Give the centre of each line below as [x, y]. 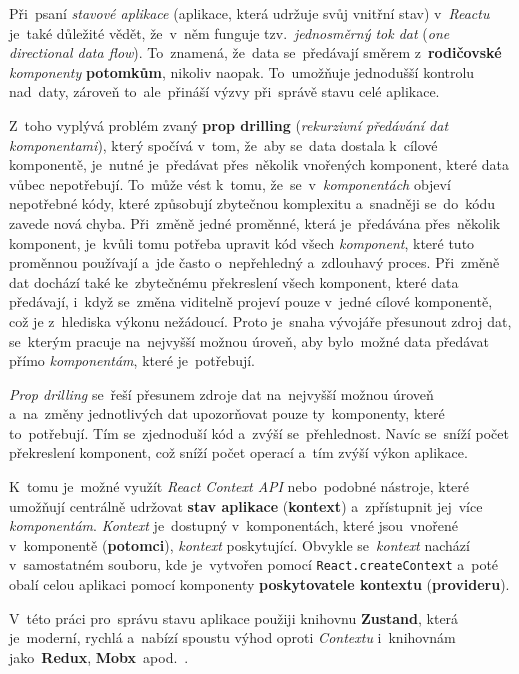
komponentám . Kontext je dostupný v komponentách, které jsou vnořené [233, 525]
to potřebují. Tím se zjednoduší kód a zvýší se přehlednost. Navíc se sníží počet [259, 432]
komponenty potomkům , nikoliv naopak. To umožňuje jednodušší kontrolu [242, 71]
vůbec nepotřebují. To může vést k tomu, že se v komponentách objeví [230, 183]
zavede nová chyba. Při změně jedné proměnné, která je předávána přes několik [255, 222]
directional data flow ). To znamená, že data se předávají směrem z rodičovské [255, 52]
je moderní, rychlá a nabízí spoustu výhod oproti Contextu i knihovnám [232, 637]
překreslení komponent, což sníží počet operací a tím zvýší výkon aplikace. [238, 452]
